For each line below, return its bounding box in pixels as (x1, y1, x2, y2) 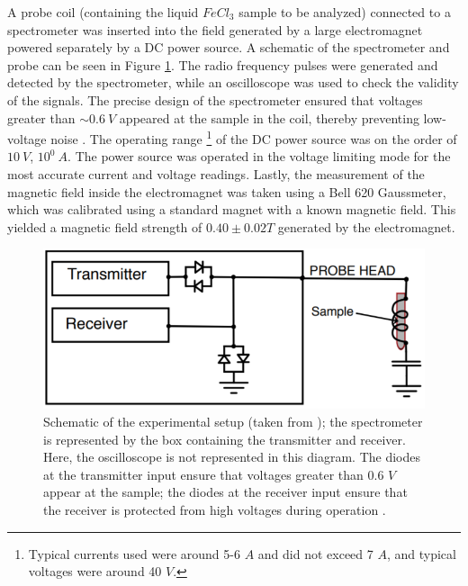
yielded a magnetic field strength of (7, 217, 202, 236)
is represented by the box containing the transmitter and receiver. (43, 429, 406, 448)
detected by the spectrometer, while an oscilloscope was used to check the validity (7, 73, 459, 92)
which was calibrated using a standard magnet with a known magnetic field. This (7, 200, 456, 219)
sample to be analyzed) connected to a (238, 3, 451, 21)
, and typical (386, 544, 456, 563)
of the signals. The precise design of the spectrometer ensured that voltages (7, 90, 423, 109)
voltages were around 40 (28, 562, 162, 581)
